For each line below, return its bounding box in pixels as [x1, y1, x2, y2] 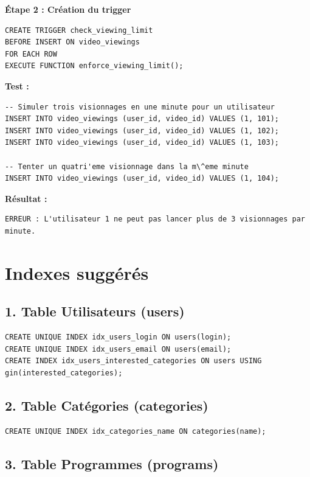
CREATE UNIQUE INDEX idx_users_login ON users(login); [5, 333, 232, 342]
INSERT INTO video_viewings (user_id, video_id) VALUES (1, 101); [5, 114, 280, 124]
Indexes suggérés [5, 260, 149, 285]
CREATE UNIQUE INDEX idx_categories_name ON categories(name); [5, 427, 266, 436]
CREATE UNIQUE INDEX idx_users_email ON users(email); [5, 344, 232, 353]
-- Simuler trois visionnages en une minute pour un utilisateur [5, 102, 275, 111]
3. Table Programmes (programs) [5, 454, 219, 473]
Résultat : [5, 192, 47, 204]
